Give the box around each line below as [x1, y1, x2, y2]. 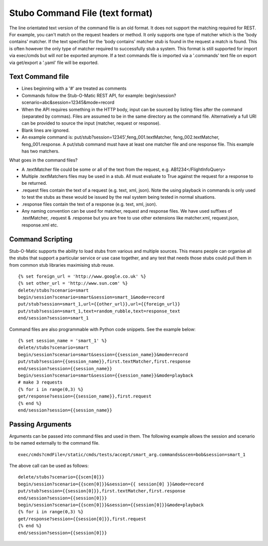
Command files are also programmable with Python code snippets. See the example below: [9, 326, 196, 332]
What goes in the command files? [9, 157, 78, 163]
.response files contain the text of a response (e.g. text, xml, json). [21, 201, 157, 207]
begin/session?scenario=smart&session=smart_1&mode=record [18, 295, 165, 300]
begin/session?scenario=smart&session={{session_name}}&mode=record [18, 352, 188, 357]
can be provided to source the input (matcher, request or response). [21, 120, 161, 126]
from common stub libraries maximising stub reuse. [9, 262, 115, 268]
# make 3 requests [18, 380, 63, 385]
